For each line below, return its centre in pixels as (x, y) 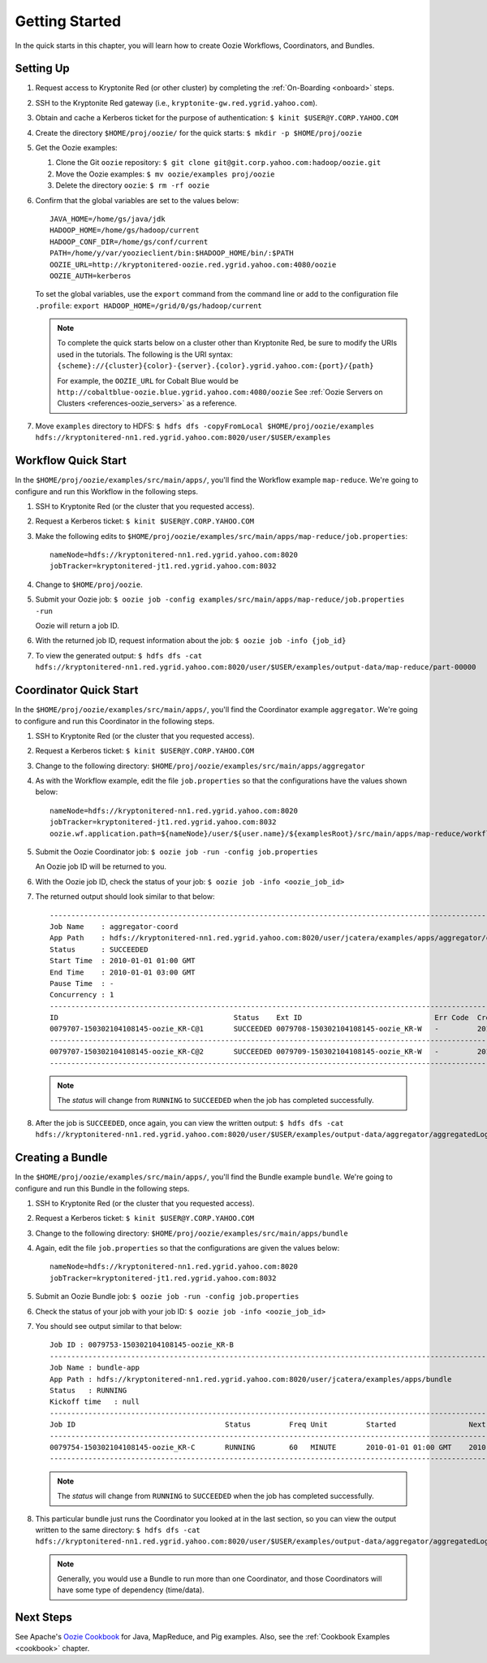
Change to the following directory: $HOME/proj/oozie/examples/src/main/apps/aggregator (200, 766)
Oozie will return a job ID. (77, 626)
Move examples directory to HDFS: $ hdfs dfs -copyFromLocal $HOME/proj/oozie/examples (205, 426)
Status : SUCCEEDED (99, 949)
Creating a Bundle (61, 1158)
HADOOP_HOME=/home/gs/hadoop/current (125, 230)
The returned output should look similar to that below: (125, 897)
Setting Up (43, 69)
